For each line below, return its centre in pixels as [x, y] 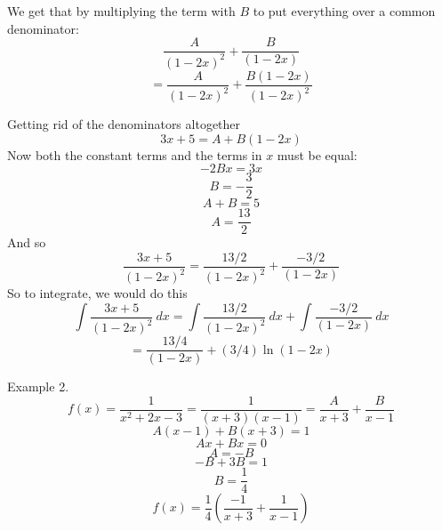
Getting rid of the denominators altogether [124, 124]
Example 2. [38, 386]
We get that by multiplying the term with [121, 11]
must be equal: [317, 154]
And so [27, 242]
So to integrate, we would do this [97, 293]
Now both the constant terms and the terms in [135, 154]
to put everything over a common [344, 11]
